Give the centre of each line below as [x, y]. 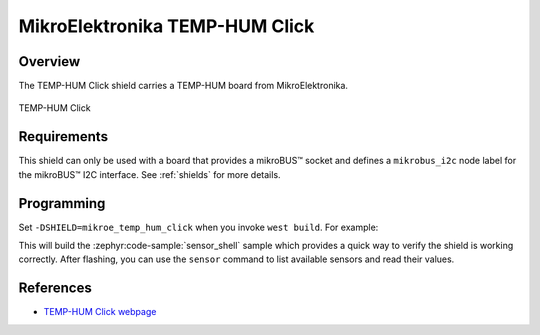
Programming [62, 203]
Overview [49, 61]
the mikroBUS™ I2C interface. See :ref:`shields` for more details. [149, 174]
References [55, 288]
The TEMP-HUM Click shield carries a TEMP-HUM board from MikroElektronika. [183, 86]
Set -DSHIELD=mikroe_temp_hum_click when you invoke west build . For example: [198, 227]
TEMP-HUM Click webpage [100, 312]
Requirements [63, 136]
